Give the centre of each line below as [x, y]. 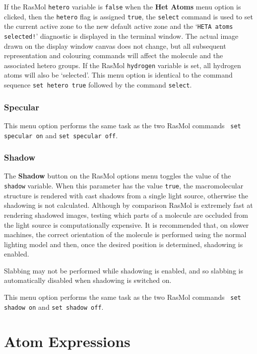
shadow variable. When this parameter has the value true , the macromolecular [124, 186]
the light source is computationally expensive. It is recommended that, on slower [127, 224]
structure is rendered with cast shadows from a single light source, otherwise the [126, 195]
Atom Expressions [67, 341]
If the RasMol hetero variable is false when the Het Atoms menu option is [123, 6]
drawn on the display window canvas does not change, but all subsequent [115, 45]
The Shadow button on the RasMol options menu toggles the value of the [118, 176]
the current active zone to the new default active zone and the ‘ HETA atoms [119, 26]
